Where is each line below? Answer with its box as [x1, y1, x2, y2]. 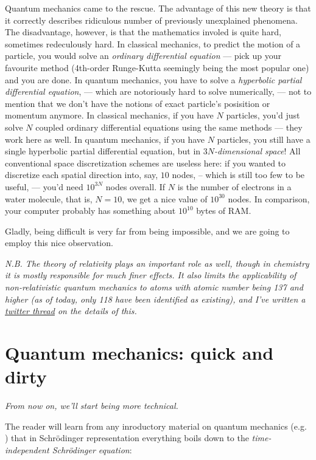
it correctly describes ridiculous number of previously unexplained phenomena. [5, 13, 298, 26]
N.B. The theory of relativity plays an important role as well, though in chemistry [5, 256, 309, 269]
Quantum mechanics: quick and [5, 340, 274, 365]
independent [5, 443, 49, 456]
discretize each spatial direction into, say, [5, 168, 158, 181]
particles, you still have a [217, 132, 311, 145]
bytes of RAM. [196, 204, 251, 217]
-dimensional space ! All [214, 145, 301, 157]
